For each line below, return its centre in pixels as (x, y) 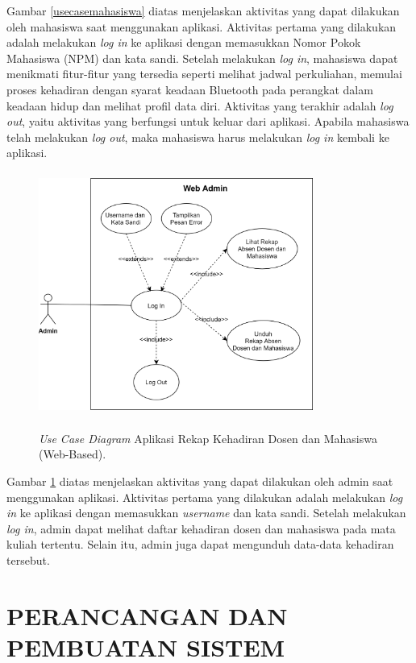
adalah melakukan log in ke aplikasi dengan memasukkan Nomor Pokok (184, 42)
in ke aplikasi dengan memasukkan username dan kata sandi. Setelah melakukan (206, 513)
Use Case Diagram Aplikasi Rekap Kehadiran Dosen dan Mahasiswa (208, 438)
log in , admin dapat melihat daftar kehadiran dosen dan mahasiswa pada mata (201, 528)
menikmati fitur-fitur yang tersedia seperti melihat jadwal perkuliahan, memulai (204, 74)
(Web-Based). (73, 454)
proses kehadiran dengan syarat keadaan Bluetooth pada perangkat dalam (190, 89)
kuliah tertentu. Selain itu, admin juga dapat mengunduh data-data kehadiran (200, 544)
